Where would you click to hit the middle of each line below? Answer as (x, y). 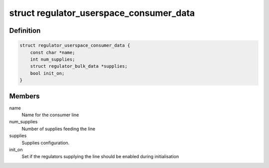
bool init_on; (47, 73)
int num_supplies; (53, 59)
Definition (25, 31)
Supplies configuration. (46, 143)
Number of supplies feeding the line (59, 129)
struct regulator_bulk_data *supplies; (79, 66)
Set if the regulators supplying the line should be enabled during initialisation (100, 157)
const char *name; (53, 52)
